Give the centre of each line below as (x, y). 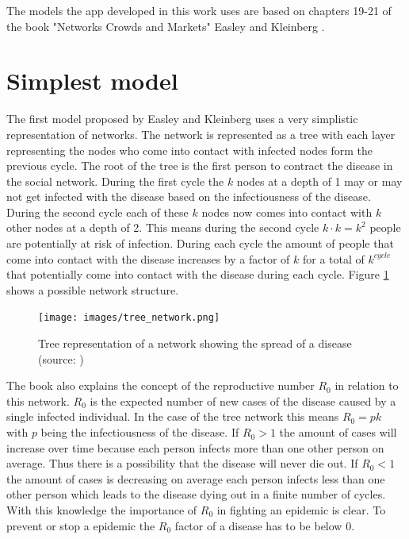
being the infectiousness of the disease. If (140, 432)
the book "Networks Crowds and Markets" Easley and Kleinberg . (166, 26)
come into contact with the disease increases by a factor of (148, 258)
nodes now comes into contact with (287, 212)
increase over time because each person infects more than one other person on (195, 447)
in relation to (367, 385)
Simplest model (92, 81)
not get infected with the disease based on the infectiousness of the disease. (189, 196)
